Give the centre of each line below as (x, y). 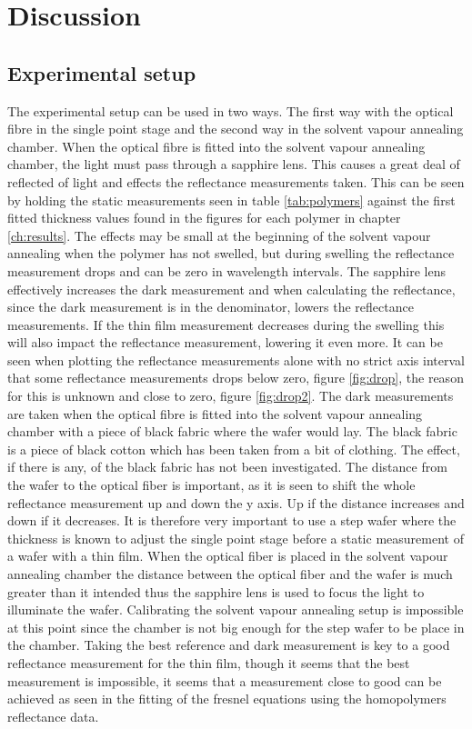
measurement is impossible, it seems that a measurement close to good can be (225, 680)
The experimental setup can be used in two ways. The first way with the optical (231, 110)
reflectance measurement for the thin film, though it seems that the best (209, 662)
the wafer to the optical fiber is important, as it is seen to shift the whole (211, 485)
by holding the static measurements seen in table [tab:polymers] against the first (231, 200)
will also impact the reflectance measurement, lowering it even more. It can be (225, 342)
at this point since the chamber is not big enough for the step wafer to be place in (236, 627)
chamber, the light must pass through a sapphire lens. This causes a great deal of (234, 164)
